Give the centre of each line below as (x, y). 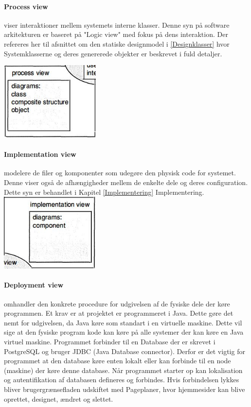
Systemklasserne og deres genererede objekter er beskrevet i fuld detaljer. (113, 53)
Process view (26, 6)
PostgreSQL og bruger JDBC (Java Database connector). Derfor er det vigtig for (125, 351)
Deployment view (34, 285)
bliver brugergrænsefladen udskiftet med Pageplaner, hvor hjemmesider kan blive (125, 389)
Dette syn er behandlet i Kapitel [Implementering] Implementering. (104, 192)
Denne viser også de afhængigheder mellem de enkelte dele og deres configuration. (126, 182)
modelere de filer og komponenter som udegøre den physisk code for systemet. (120, 173)
